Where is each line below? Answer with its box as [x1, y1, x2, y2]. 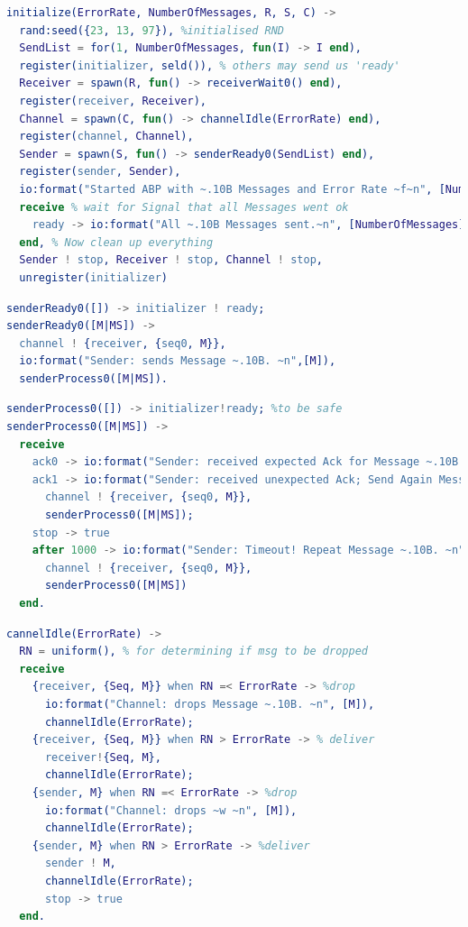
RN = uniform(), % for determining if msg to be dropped [19, 645, 368, 658]
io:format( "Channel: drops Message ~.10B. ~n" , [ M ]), [44, 697, 375, 711]
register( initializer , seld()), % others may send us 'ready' [19, 59, 400, 72]
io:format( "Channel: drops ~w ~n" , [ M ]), [44, 803, 298, 817]
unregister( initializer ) [19, 271, 168, 284]
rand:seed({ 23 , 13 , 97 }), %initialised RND [19, 23, 284, 37]
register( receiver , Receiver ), [19, 94, 206, 107]
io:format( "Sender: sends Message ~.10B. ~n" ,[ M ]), [19, 354, 336, 368]
